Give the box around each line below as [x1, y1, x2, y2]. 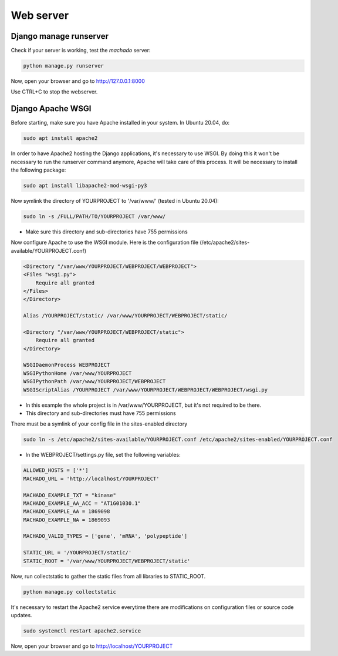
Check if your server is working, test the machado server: [11, 47, 151, 54]
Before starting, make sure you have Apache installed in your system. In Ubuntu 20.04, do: [11, 119, 230, 126]
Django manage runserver [11, 31, 109, 41]
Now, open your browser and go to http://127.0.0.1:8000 [11, 78, 145, 85]
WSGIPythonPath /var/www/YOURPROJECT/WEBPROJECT [23, 378, 166, 385]
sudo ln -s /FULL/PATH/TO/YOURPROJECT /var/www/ [23, 213, 166, 220]
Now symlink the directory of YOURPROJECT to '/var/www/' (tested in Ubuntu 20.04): [11, 198, 219, 205]
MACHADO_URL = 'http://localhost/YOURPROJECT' [23, 475, 160, 482]
